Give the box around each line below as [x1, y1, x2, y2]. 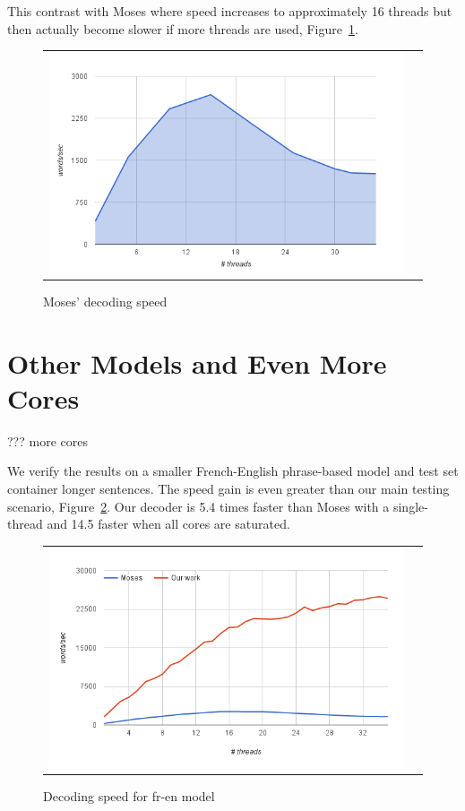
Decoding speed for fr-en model [43, 787, 215, 806]
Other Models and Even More [7, 344, 387, 381]
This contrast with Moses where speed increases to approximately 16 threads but [7, 2, 452, 20]
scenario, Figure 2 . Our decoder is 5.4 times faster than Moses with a [7, 496, 390, 515]
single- [392, 496, 428, 515]
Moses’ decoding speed [43, 291, 168, 310]
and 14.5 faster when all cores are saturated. [47, 514, 290, 533]
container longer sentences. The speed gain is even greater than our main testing [7, 479, 450, 497]
